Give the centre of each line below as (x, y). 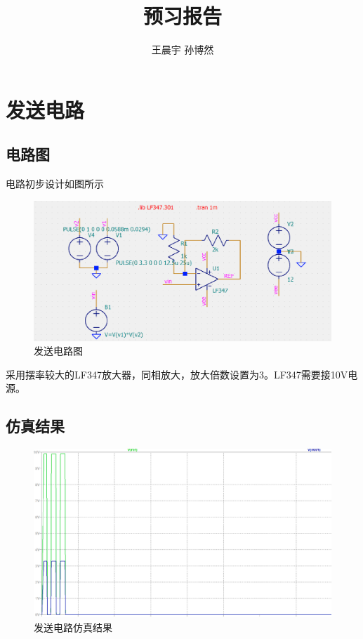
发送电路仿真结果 (73, 627)
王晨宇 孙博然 (183, 50)
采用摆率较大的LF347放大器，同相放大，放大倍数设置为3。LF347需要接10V (177, 374)
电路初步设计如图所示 (55, 184)
